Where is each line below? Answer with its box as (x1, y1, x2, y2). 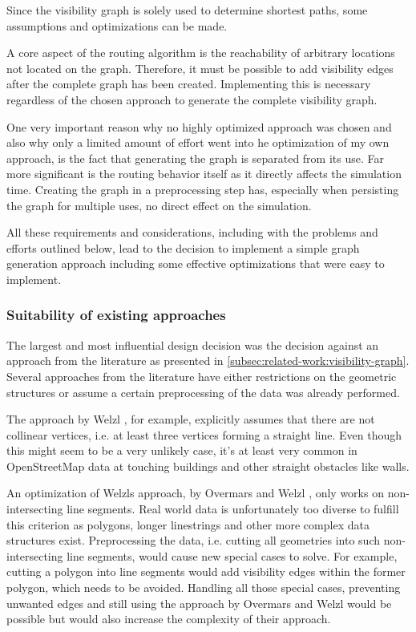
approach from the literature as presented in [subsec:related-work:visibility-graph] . (6, 352, 410, 369)
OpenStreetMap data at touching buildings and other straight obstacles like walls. (6, 457, 410, 474)
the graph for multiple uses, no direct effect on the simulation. (6, 196, 312, 213)
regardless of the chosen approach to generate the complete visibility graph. (6, 91, 378, 107)
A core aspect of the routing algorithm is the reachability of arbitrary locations (6, 44, 395, 61)
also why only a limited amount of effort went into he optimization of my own (6, 134, 390, 151)
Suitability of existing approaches (6, 305, 226, 325)
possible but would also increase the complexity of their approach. (6, 610, 331, 627)
